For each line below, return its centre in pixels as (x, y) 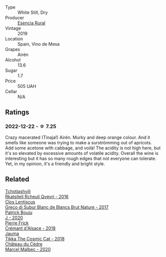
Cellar (11, 92)
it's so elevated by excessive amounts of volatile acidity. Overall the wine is (82, 153)
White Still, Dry (33, 12)
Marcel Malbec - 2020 (28, 249)
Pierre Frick (17, 223)
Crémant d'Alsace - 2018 (30, 228)
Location (14, 39)
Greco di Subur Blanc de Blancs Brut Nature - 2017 (57, 207)
